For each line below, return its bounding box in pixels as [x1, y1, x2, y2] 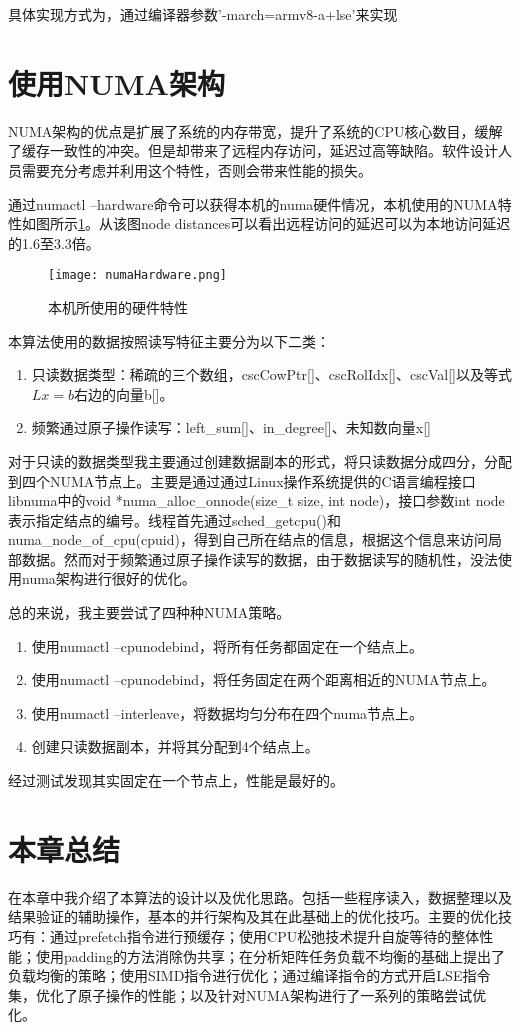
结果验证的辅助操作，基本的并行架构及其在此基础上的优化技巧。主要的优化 [8, 906, 498, 927]
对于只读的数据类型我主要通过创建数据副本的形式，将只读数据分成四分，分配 [8, 450, 512, 471]
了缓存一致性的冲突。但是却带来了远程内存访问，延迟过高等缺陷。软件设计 [8, 140, 498, 161]
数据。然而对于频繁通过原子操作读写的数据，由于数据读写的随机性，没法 [21, 548, 498, 569]
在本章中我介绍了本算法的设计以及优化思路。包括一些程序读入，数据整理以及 [8, 886, 512, 907]
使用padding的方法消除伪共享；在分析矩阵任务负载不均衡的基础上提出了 [35, 945, 506, 966]
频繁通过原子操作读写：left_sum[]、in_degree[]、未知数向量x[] [31, 417, 431, 438]
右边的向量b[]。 [74, 383, 174, 404]
